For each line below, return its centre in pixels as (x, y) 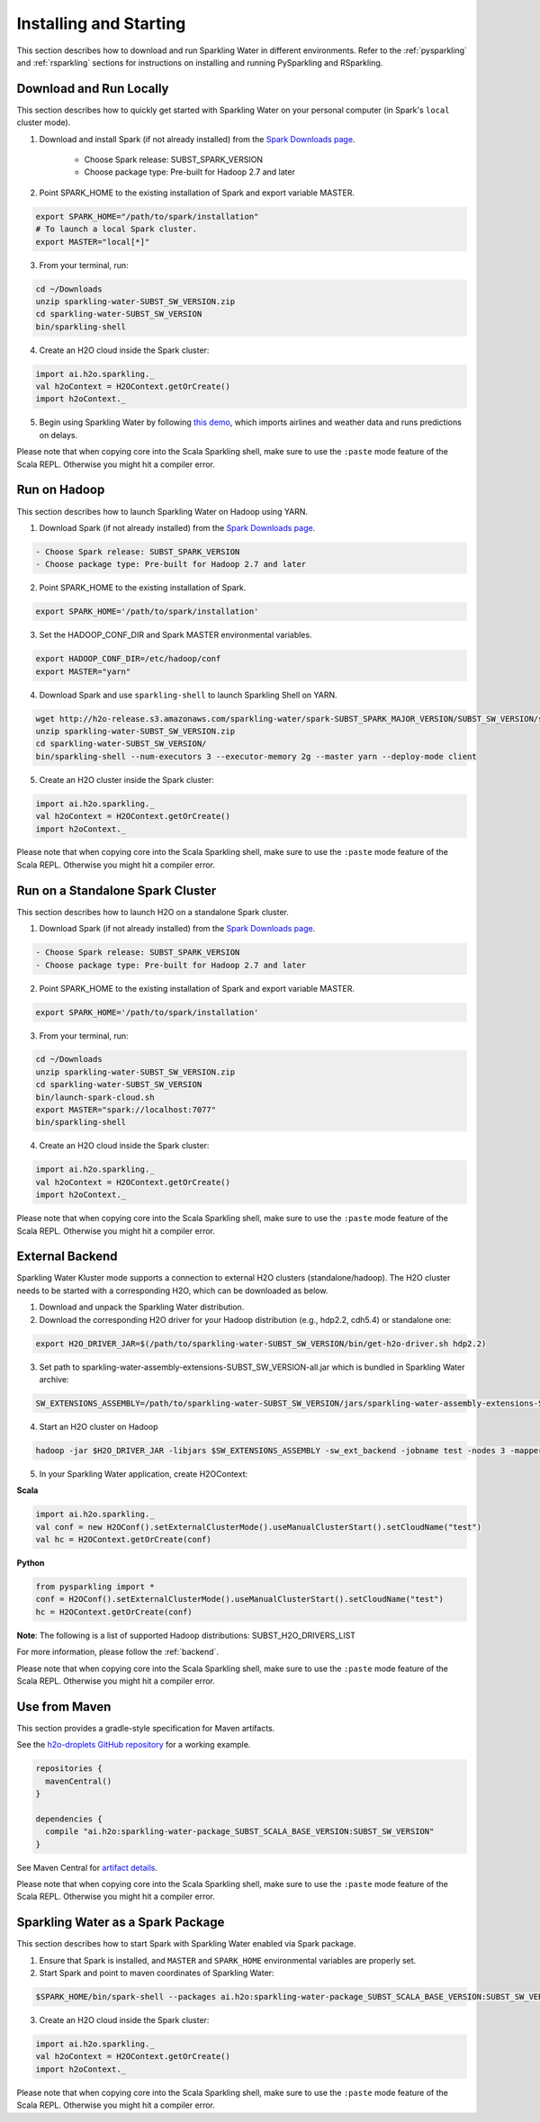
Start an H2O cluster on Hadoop (99, 1426)
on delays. (58, 435)
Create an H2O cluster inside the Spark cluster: (127, 779)
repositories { (69, 1769)
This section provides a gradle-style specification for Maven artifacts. (146, 1728)
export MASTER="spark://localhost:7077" (126, 1110)
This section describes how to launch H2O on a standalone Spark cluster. (153, 912)
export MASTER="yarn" (83, 671)
